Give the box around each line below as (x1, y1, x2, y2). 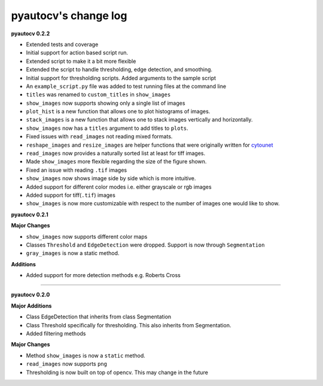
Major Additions (11, 302, 52, 309)
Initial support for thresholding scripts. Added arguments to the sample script (26, 74, 217, 81)
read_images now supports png (26, 360, 108, 367)
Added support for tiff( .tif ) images (26, 192, 116, 199)
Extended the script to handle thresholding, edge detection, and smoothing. (26, 66, 212, 73)
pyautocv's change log (11, 9, 127, 22)
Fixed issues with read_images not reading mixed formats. (26, 133, 173, 140)
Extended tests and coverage (26, 41, 99, 48)
